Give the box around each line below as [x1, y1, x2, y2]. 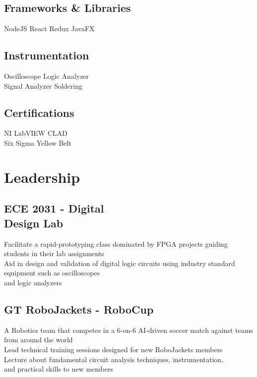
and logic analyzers [4, 277, 62, 287]
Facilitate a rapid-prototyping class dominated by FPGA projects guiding [4, 238, 228, 249]
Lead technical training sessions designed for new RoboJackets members [4, 344, 223, 354]
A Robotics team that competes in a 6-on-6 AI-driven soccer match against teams [4, 324, 253, 335]
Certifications [4, 105, 74, 120]
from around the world [4, 334, 73, 345]
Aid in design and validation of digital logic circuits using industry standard [4, 258, 235, 268]
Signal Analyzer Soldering [4, 80, 83, 91]
